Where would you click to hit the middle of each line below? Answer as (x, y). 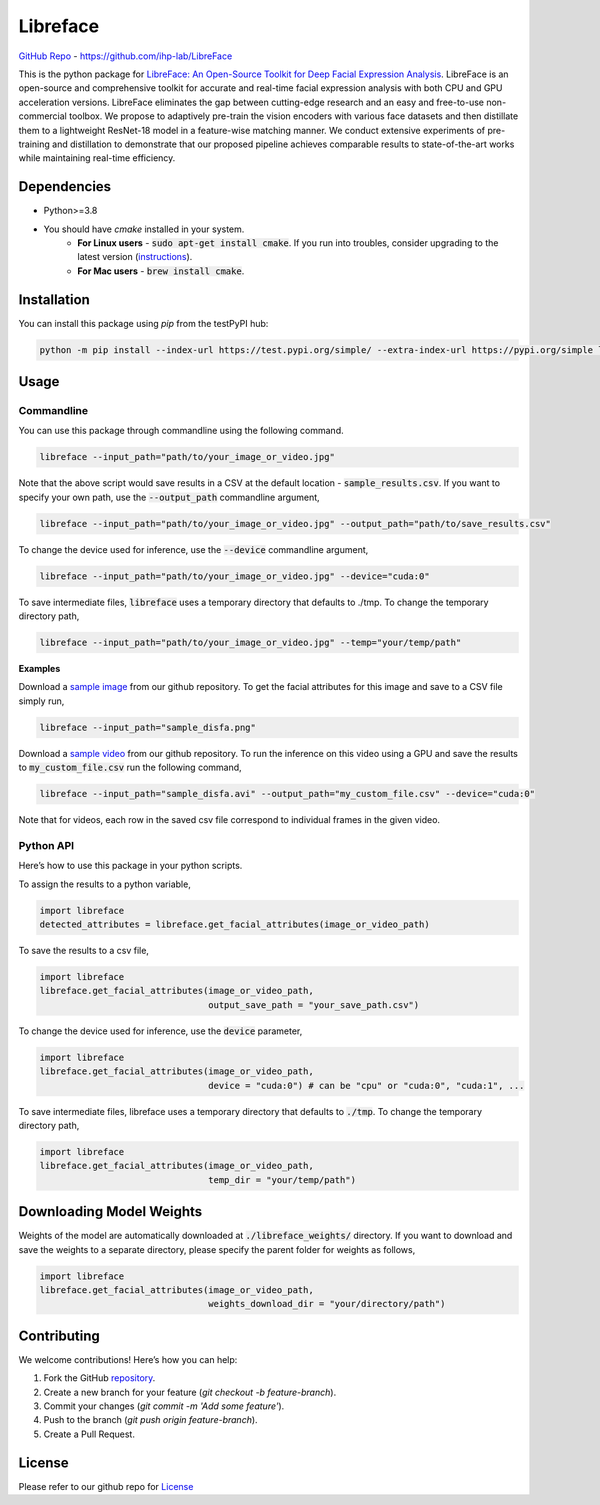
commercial (42, 116)
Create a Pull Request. (89, 1434)
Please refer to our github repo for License (106, 1486)
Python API (46, 845)
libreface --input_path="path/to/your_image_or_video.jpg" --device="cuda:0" (234, 576)
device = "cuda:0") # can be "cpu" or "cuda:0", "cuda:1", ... (366, 1085)
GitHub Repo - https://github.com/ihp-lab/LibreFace (125, 56)
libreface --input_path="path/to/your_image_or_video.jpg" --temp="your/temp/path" (250, 643)
